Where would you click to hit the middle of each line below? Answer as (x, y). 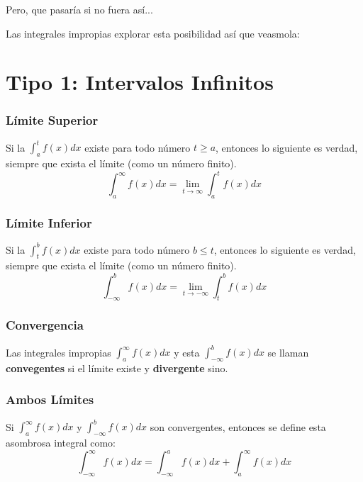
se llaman (288, 352)
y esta (187, 352)
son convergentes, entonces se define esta (238, 426)
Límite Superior (52, 120)
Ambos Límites (50, 399)
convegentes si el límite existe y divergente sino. (117, 368)
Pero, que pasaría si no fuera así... (79, 9)
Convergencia (45, 325)
